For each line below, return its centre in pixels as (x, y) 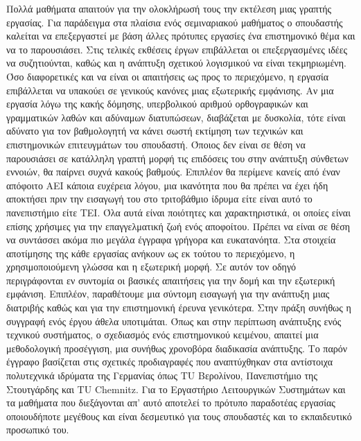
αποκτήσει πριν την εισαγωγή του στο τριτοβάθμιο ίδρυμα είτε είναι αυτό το (159, 199)
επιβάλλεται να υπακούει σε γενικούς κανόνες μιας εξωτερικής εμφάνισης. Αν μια (170, 90)
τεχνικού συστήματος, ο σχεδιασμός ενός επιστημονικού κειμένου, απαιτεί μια (162, 335)
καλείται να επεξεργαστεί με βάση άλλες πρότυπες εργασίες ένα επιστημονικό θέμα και (181, 36)
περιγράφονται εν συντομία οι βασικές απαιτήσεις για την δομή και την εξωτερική (171, 280)
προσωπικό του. (38, 430)
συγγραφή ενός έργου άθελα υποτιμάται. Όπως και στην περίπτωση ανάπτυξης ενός (174, 321)
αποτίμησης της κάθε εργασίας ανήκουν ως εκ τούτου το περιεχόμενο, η (151, 253)
